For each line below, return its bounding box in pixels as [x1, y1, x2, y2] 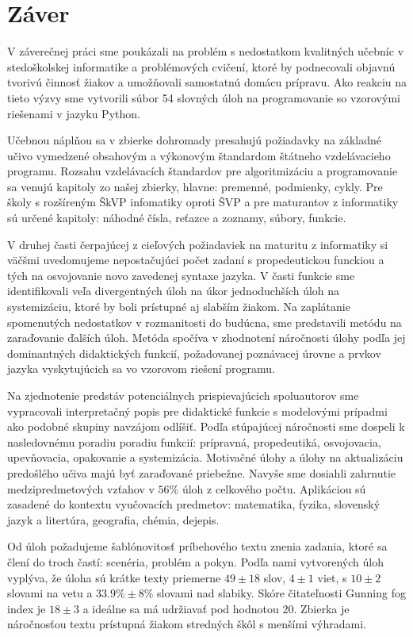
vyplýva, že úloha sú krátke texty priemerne [7, 569, 221, 585]
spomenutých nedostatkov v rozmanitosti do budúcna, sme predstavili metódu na [7, 313, 402, 330]
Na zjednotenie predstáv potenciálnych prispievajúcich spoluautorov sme [7, 387, 359, 403]
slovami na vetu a [7, 585, 93, 601]
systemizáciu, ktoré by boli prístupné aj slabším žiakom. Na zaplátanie [7, 298, 350, 315]
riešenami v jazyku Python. [7, 105, 140, 121]
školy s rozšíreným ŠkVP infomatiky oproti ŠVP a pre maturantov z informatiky [7, 194, 399, 210]
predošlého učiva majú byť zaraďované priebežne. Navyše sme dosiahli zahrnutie [7, 464, 396, 481]
